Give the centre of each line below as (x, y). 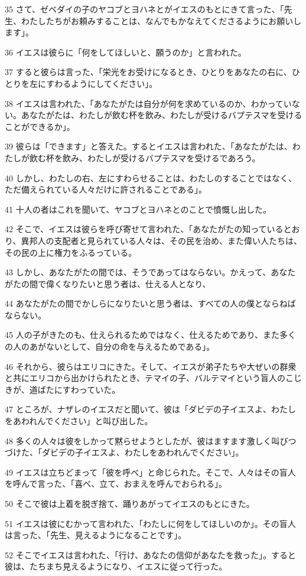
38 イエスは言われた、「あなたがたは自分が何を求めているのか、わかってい (148, 103)
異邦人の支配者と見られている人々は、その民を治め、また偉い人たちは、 (162, 240)
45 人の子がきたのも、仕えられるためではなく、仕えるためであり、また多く (151, 335)
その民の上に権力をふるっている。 (71, 252)
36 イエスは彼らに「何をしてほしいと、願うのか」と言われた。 (126, 52)
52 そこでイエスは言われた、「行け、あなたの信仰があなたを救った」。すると (151, 554)
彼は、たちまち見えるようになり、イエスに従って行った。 (116, 566)
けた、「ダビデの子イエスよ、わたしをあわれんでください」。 (128, 452)
